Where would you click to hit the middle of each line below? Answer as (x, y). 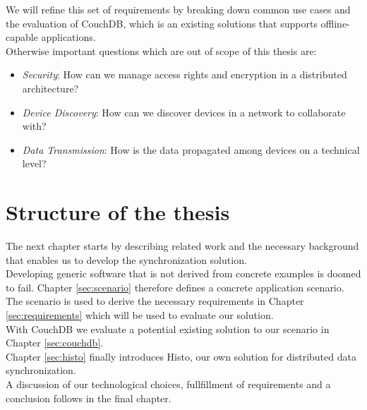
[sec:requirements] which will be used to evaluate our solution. (140, 315)
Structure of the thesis (118, 212)
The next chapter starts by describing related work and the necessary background (182, 246)
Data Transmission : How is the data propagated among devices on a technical (191, 149)
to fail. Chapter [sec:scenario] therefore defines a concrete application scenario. (175, 287)
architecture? (50, 88)
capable (22, 37)
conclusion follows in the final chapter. (89, 398)
